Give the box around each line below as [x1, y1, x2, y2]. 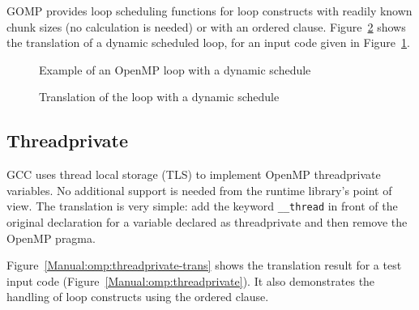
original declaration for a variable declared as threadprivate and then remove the [6, 214, 408, 231]
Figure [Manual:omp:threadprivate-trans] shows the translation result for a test [6, 257, 402, 274]
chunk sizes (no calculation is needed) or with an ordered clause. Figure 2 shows [6, 18, 406, 35]
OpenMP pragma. [6, 229, 96, 246]
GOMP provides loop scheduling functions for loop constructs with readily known [6, 2, 413, 19]
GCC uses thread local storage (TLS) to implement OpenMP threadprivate [6, 166, 381, 183]
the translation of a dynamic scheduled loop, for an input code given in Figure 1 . [6, 34, 410, 51]
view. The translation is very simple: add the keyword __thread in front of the [6, 197, 398, 214]
